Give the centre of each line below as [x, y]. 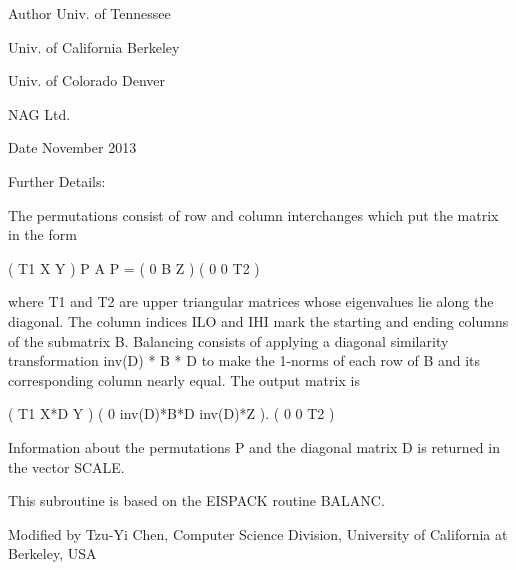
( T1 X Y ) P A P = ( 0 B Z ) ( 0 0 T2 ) [134, 267]
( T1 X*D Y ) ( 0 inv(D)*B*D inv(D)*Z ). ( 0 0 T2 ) [171, 413]
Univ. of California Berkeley [94, 46]
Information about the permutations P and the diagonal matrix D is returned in [254, 446]
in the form [42, 234]
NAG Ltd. [39, 113]
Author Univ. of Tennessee [89, 13]
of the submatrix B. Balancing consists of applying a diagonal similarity [228, 340]
